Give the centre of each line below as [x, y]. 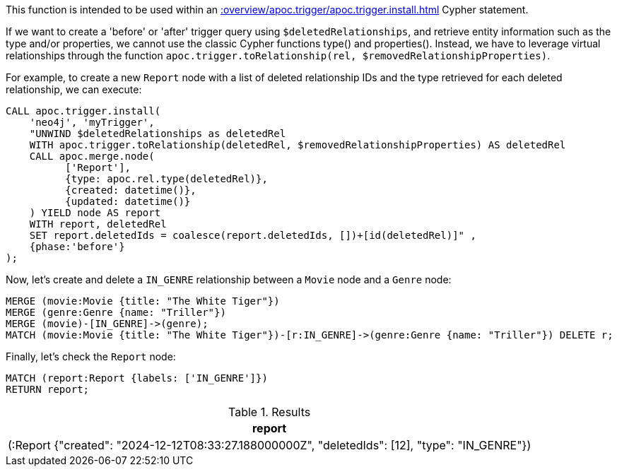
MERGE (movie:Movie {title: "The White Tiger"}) [143, 301]
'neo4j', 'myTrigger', [92, 122]
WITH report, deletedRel [98, 224]
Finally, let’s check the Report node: [91, 356]
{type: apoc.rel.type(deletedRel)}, [166, 179]
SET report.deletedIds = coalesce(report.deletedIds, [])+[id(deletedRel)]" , [253, 235]
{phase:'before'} [77, 247]
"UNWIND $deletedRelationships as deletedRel [158, 134]
